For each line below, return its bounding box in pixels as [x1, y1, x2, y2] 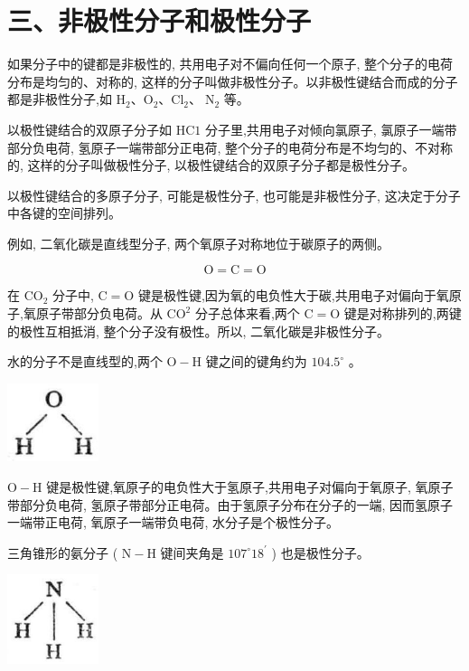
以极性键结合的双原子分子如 [7, 119, 172, 138]
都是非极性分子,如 [7, 90, 112, 109]
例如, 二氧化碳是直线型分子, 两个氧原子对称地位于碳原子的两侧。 [7, 233, 390, 252]
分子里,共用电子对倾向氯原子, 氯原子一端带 [204, 119, 457, 138]
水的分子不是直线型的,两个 [7, 352, 163, 371]
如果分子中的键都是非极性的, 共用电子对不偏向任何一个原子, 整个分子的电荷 [7, 54, 454, 73]
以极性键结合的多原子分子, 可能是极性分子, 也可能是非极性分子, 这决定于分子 [7, 185, 461, 204]
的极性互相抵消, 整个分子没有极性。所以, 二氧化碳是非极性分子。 [7, 321, 390, 340]
